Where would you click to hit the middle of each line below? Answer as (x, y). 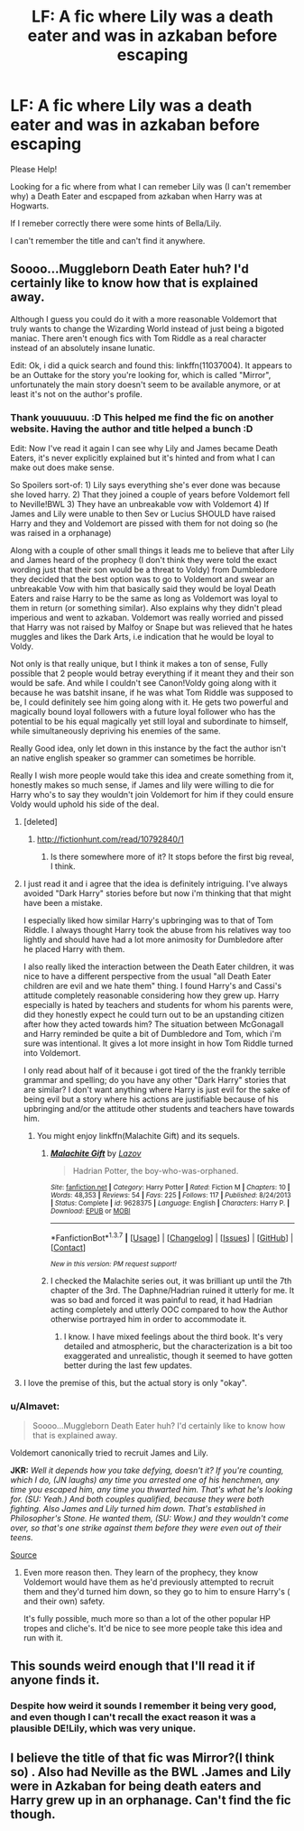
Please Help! (34, 169)
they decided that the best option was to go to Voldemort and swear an (143, 579)
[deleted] (40, 822)
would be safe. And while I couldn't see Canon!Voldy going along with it (144, 683)
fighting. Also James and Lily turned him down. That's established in (138, 1508)
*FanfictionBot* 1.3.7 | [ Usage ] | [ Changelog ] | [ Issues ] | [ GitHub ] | (172, 1237)
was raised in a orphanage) (61, 533)
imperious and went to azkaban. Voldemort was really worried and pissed (147, 618)
